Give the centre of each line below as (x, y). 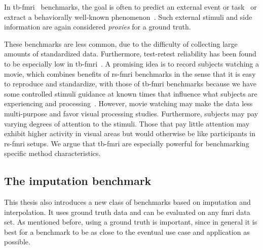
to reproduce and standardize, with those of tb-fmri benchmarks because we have (130, 84)
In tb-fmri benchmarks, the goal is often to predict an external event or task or (130, 7)
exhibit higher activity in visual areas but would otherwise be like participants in (130, 133)
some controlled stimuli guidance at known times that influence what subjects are (131, 93)
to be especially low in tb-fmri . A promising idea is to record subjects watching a (131, 63)
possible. (17, 242)
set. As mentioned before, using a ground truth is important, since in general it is (131, 222)
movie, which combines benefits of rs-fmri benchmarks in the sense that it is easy (130, 73)
